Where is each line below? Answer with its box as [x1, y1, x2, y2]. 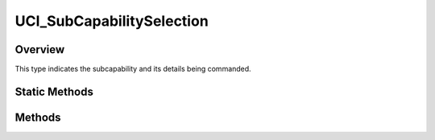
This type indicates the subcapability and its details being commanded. [14, 64, 251, 74]
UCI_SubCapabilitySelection [14, 12, 209, 30]
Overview [14, 43, 65, 56]
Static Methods [14, 84, 94, 98]
